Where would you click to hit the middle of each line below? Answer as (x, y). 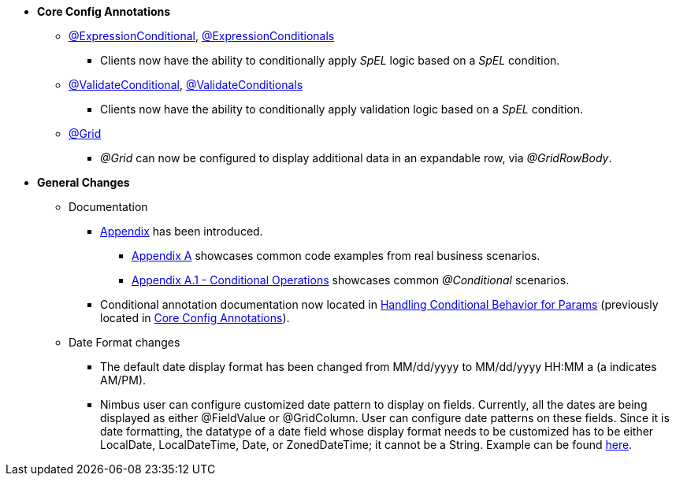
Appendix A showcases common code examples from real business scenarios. (336, 256)
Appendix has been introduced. (182, 231)
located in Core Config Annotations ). (195, 318)
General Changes (84, 182)
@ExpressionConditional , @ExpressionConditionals (202, 36)
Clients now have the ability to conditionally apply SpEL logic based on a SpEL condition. (330, 60)
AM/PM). (123, 380)
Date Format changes (124, 342)
